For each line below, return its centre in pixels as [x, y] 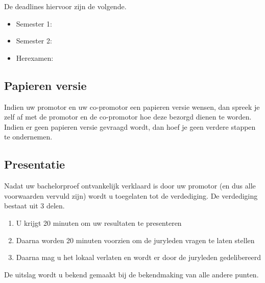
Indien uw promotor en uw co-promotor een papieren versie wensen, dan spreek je [132, 107]
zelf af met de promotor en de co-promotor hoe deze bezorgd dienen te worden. [128, 117]
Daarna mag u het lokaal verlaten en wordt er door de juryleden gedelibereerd [139, 257]
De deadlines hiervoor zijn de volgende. [65, 6]
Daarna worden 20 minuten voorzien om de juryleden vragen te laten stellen [135, 240]
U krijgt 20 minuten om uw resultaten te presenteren [99, 222]
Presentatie [35, 164]
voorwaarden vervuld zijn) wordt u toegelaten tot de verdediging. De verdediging [131, 195]
